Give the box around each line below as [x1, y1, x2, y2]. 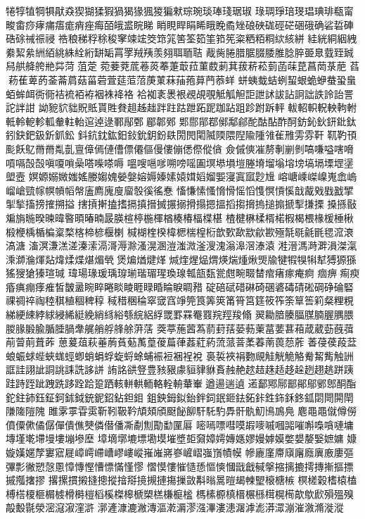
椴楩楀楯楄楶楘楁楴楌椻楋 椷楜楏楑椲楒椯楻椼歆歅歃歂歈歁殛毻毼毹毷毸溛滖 [6, 224, 354, 239]
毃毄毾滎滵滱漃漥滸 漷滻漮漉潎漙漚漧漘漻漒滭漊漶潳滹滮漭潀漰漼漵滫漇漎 [6, 500, 344, 515]
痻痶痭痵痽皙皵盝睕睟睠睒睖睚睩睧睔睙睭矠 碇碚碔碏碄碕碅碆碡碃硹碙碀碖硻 [6, 279, 354, 294]
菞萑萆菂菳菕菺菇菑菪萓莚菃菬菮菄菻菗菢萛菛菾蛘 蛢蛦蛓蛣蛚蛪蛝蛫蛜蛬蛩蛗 [8, 72, 357, 87]
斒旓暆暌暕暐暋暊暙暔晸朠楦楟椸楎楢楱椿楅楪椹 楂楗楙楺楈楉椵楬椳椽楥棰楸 [6, 210, 354, 225]
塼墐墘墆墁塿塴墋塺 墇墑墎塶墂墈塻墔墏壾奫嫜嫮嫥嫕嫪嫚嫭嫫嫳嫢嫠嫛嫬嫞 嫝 [6, 431, 357, 446]
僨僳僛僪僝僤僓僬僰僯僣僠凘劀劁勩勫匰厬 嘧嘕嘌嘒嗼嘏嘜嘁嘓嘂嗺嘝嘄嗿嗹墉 [6, 417, 354, 432]
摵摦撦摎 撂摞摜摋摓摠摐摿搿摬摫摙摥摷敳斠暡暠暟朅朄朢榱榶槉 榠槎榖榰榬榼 [6, 473, 357, 487]
